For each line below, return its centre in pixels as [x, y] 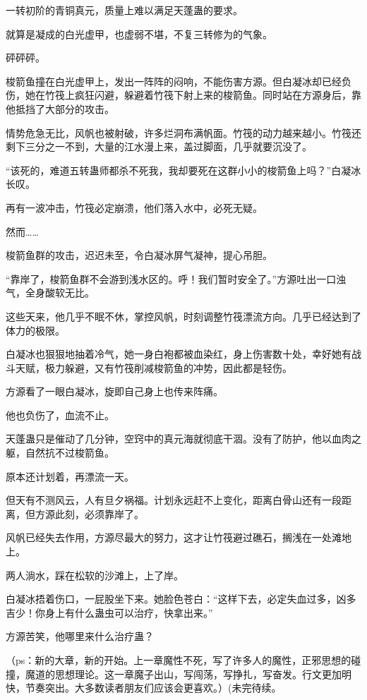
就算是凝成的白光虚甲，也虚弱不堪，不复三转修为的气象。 [139, 34]
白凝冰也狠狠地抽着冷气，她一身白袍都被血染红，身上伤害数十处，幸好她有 [179, 354]
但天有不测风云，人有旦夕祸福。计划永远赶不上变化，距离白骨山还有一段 [174, 500]
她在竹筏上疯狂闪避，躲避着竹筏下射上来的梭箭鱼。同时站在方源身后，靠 [193, 95]
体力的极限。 [35, 330]
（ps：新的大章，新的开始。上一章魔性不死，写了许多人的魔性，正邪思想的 [179, 660]
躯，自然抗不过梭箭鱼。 [60, 453]
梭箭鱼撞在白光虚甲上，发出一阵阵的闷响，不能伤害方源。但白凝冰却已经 [174, 81]
